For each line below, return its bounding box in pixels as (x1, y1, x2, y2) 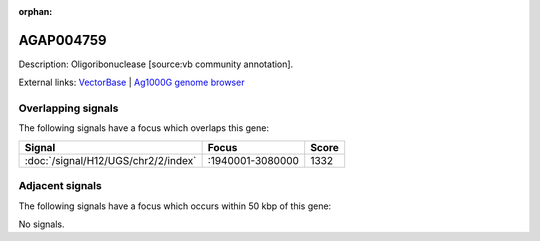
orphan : (18, 6, 53, 17)
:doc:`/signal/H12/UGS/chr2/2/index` (24, 153, 197, 167)
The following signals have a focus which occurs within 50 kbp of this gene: (18, 200, 332, 212)
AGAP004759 (18, 31, 107, 49)
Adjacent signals (18, 179, 102, 193)
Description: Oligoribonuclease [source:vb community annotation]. (18, 58, 294, 70)
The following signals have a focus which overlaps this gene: (18, 122, 270, 134)
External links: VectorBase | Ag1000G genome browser (18, 76, 245, 89)
